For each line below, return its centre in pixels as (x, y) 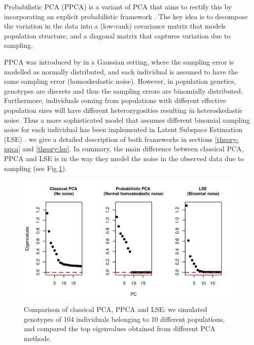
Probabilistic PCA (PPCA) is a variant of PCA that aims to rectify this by (118, 6)
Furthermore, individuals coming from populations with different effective (115, 100)
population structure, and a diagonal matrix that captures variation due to (117, 35)
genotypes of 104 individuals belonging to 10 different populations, (124, 319)
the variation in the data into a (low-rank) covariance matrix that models (115, 26)
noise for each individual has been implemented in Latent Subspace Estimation (123, 129)
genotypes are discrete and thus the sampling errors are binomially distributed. (124, 90)
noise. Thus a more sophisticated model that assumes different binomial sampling (127, 120)
